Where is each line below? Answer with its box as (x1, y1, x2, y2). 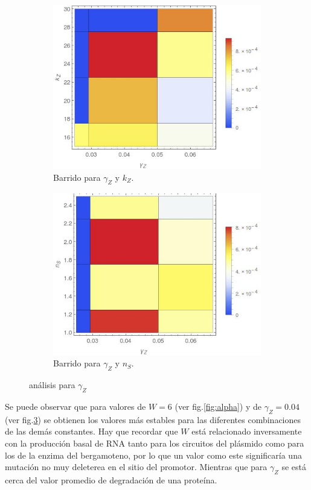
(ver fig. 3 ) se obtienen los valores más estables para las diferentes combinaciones (5, 413, 301, 426)
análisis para (29, 378, 75, 391)
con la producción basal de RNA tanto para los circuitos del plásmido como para (5, 436, 304, 449)
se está (281, 460, 306, 473)
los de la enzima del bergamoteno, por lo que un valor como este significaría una (5, 448, 302, 461)
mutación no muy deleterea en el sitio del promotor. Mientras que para (5, 460, 268, 473)
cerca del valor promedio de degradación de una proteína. (5, 473, 217, 486)
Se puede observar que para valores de (5, 400, 146, 412)
